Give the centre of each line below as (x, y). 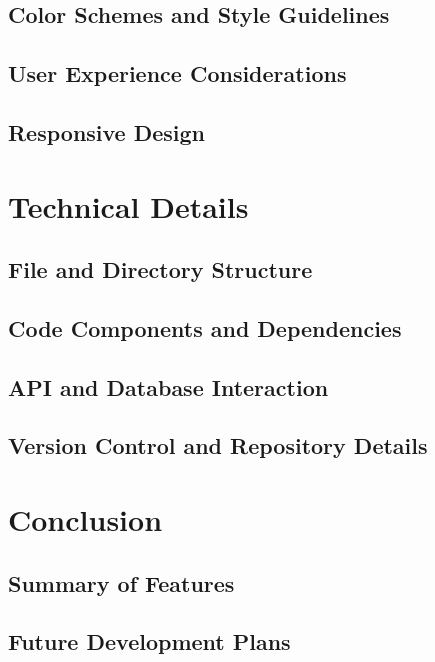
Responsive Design (107, 131)
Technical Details (128, 205)
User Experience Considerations (177, 73)
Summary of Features (121, 582)
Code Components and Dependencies (205, 327)
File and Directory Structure (160, 269)
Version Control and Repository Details (218, 445)
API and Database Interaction (168, 386)
